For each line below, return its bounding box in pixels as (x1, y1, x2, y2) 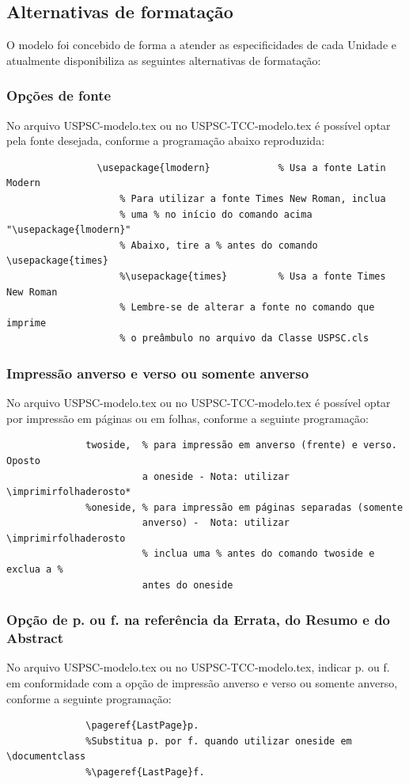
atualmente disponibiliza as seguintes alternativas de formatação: (6, 51, 321, 68)
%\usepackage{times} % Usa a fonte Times (119, 270, 386, 282)
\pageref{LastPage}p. (85, 720, 199, 732)
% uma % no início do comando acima (119, 208, 312, 220)
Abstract (6, 628, 63, 648)
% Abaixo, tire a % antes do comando (119, 239, 318, 251)
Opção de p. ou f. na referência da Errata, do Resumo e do (6, 610, 391, 630)
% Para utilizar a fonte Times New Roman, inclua (119, 192, 386, 204)
